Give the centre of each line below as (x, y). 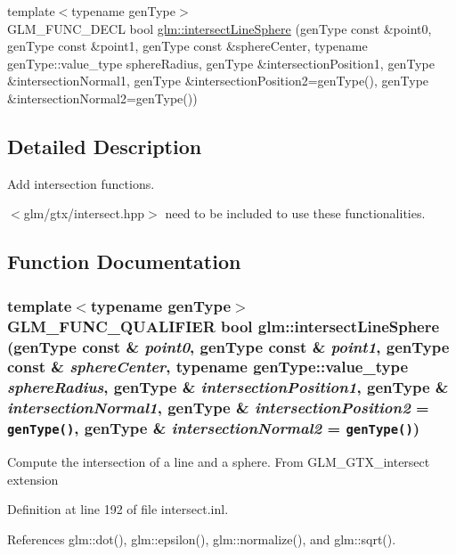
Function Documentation (124, 261)
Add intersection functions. (81, 183)
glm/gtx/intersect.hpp (84, 213)
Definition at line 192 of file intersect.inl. (118, 509)
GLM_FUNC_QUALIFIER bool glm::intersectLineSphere (224, 326)
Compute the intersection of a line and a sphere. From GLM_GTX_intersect (219, 462)
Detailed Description (105, 146)
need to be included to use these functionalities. (295, 213)
